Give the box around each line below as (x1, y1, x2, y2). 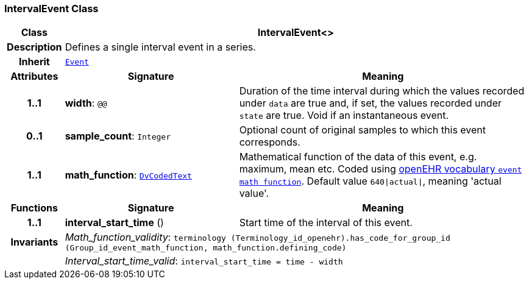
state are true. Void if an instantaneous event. (239, 109, 449, 122)
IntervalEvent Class (4, 2, 99, 15)
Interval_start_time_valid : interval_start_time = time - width (65, 255, 343, 268)
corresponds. (239, 136, 300, 149)
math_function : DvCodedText (65, 169, 192, 182)
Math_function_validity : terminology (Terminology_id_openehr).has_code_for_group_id (65, 231, 450, 244)
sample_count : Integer (65, 130, 171, 143)
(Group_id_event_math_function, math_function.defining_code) (65, 243, 347, 253)
